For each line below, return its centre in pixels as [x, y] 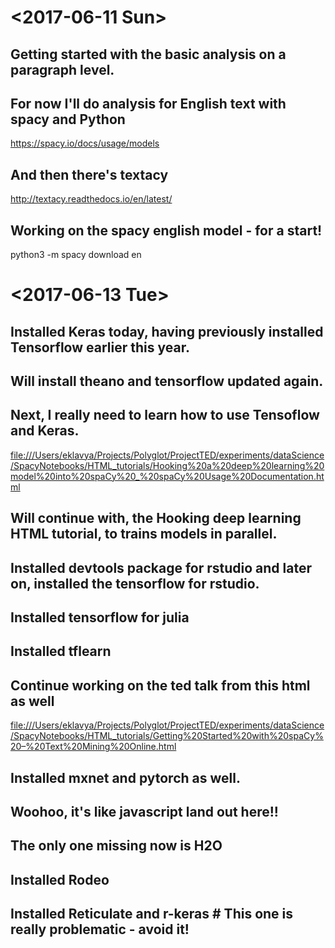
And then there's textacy [89, 174]
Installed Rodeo [60, 879]
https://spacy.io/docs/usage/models [85, 143]
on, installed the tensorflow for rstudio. [135, 583]
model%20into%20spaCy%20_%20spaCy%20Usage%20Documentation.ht [167, 476]
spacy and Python [68, 119]
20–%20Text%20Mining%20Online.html [93, 747]
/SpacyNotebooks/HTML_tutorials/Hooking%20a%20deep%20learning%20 [167, 465]
